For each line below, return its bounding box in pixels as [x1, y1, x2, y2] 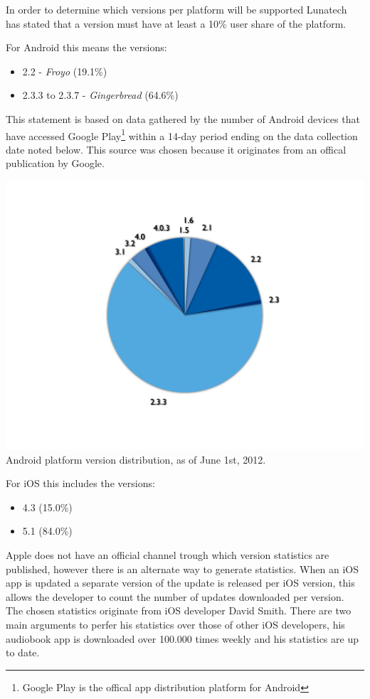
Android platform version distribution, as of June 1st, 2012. [6, 452, 266, 466]
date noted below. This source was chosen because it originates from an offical [6, 142, 347, 156]
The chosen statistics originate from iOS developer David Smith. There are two [6, 603, 351, 618]
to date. [6, 645, 40, 660]
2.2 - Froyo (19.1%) [22, 63, 107, 78]
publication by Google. [6, 156, 105, 171]
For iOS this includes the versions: [6, 476, 155, 491]
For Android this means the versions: [6, 40, 167, 55]
